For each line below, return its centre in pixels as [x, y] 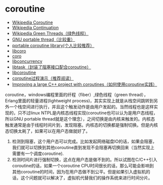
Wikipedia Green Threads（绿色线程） [50, 33]
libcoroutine [24, 72]
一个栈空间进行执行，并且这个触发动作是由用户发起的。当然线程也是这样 [81, 107]
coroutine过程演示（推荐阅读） [43, 78]
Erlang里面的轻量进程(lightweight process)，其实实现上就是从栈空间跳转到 [79, 101]
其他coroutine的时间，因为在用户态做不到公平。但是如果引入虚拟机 [79, 171]
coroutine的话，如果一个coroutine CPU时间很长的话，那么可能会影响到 [83, 166]
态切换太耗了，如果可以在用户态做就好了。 [48, 131]
